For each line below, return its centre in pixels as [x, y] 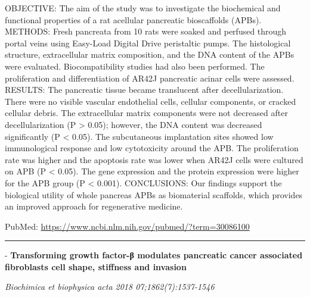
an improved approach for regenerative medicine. [94, 206]
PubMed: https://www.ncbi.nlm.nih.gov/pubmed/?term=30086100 [127, 226]
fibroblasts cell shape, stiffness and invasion [96, 266]
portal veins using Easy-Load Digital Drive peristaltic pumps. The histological [148, 43]
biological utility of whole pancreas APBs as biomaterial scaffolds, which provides [154, 194]
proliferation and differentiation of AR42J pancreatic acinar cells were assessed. [150, 78]
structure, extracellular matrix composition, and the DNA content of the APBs [150, 54]
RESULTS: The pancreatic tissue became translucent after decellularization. [144, 90]
